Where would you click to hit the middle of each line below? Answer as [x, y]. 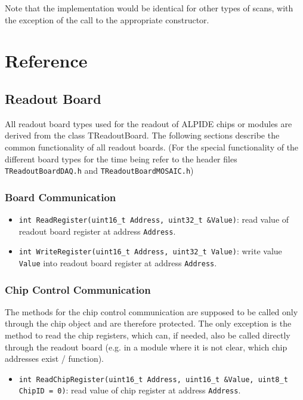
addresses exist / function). [55, 359]
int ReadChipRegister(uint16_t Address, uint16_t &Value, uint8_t [153, 379]
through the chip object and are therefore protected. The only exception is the [148, 323]
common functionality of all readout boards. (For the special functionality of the [152, 147]
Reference [46, 61]
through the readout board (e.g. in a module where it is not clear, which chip [146, 347]
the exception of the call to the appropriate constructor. [107, 19]
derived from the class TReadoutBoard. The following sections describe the [142, 135]
